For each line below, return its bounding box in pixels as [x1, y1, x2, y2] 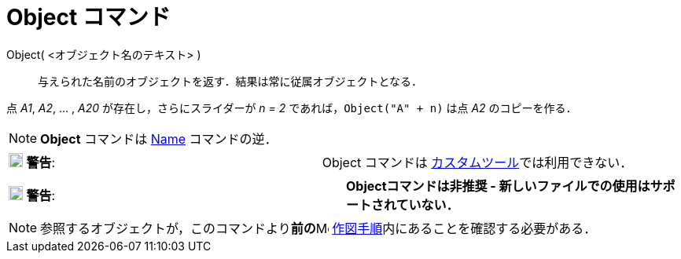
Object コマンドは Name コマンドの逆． [40, 130, 278, 147]
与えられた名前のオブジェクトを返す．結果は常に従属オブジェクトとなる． [38, 74, 423, 88]
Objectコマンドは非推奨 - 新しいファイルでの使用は [346, 177, 650, 194]
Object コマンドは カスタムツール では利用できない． [322, 154, 633, 170]
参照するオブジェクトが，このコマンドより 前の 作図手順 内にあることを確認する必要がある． [40, 220, 597, 236]
